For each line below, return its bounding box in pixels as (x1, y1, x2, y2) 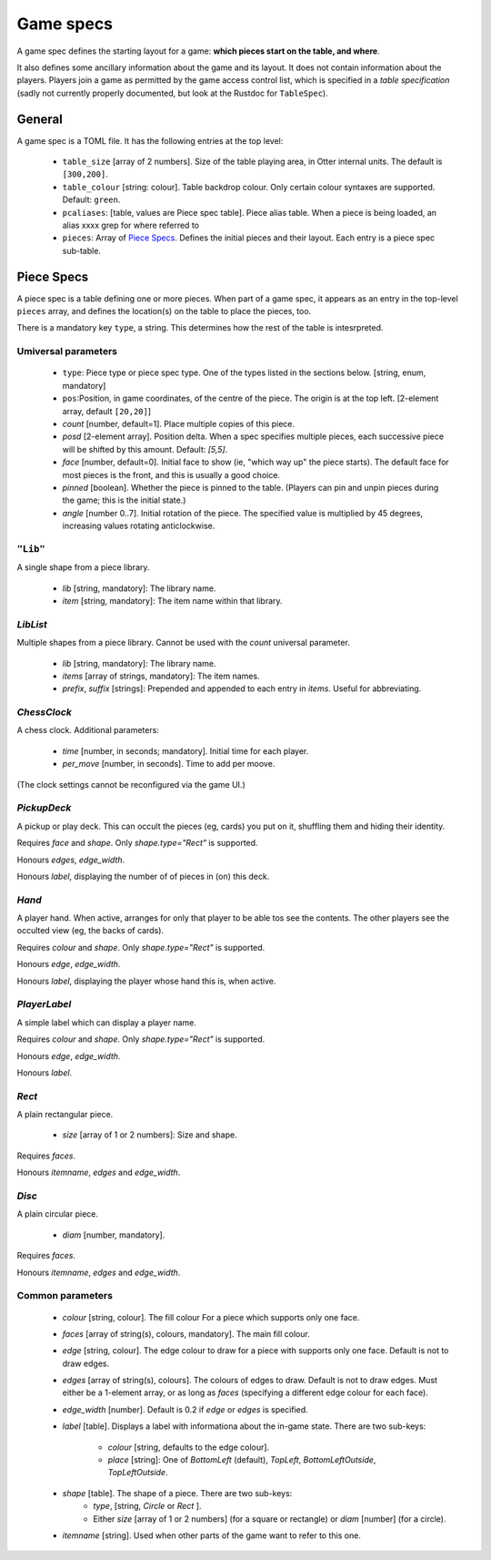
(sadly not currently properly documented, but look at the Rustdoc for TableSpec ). (16, 87, 328, 98)
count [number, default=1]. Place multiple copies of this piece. (62, 418, 296, 429)
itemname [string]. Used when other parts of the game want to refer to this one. (62, 1530, 361, 1541)
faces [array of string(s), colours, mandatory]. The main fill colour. (62, 1328, 311, 1339)
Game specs (16, 14, 114, 34)
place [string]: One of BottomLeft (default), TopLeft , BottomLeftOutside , (107, 1454, 376, 1465)
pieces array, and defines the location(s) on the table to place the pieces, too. (16, 306, 312, 317)
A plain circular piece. (16, 1208, 99, 1219)
